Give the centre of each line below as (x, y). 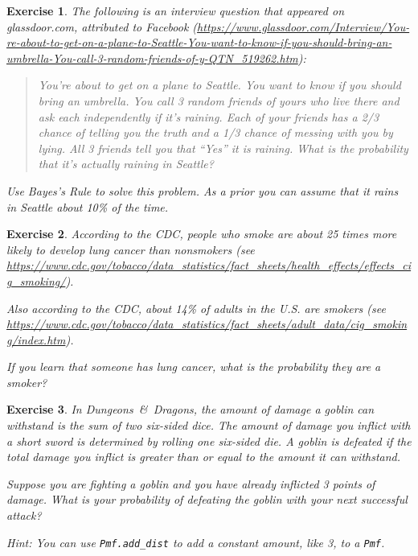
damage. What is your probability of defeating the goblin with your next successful (207, 499)
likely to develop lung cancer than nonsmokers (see (131, 249)
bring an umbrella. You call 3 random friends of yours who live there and (219, 100)
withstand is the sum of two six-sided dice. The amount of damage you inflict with (209, 425)
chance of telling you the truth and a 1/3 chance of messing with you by (215, 132)
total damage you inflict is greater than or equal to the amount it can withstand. (204, 457)
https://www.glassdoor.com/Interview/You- (303, 26)
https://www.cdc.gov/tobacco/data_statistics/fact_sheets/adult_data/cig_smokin (207, 324)
